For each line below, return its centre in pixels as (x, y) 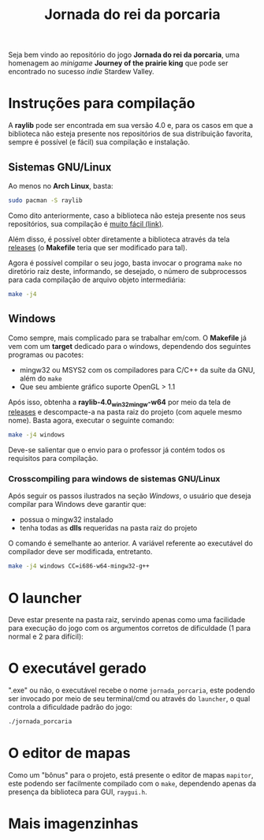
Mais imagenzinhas (73, 824)
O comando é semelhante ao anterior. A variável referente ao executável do (131, 543)
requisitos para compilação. (53, 459)
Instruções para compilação (102, 103)
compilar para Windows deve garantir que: (77, 504)
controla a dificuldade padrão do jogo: (70, 707)
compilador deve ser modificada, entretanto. (80, 552)
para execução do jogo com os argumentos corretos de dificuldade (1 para (129, 628)
